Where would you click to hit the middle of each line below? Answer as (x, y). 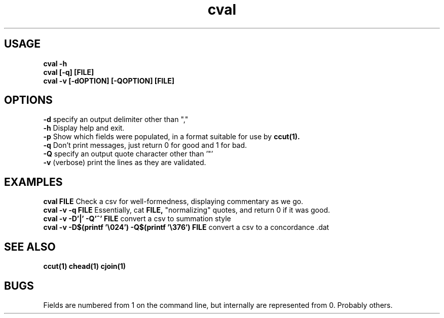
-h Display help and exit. (84, 128)
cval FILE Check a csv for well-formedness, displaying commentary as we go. (173, 202)
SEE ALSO (30, 247)
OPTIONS (28, 100)
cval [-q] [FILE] (69, 72)
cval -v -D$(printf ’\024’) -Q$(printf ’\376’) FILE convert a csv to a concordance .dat (186, 227)
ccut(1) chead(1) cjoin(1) (85, 266)
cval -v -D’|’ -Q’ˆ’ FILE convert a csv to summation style (137, 219)
